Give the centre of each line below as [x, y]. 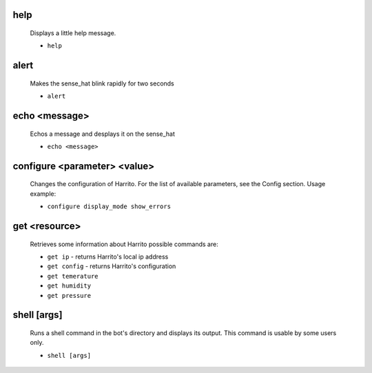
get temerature [73, 276]
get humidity [69, 286]
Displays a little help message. [73, 33]
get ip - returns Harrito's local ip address [108, 256]
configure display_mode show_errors [109, 206]
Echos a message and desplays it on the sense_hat [102, 134]
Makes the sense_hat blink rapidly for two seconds [102, 83]
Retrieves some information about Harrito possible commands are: [124, 244]
